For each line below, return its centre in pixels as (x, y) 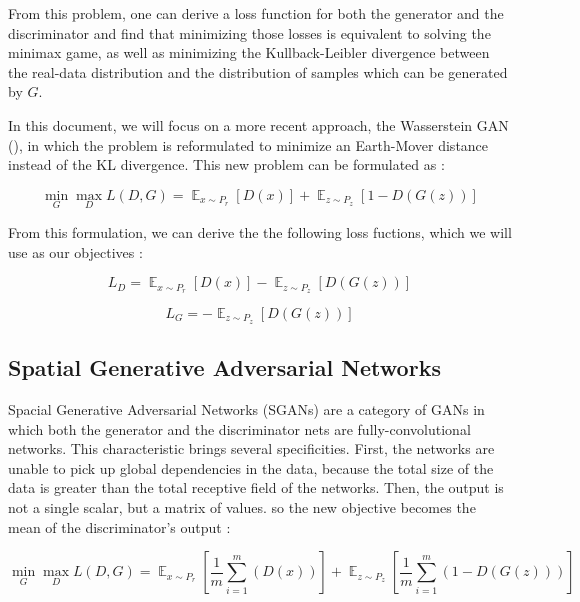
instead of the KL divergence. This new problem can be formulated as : (226, 164)
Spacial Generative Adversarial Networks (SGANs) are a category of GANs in (246, 409)
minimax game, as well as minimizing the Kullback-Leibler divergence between (249, 52)
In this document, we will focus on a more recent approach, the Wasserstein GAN (258, 124)
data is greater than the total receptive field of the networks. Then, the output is (256, 487)
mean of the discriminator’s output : (119, 526)
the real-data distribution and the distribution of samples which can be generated (258, 71)
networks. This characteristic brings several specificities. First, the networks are (251, 448)
